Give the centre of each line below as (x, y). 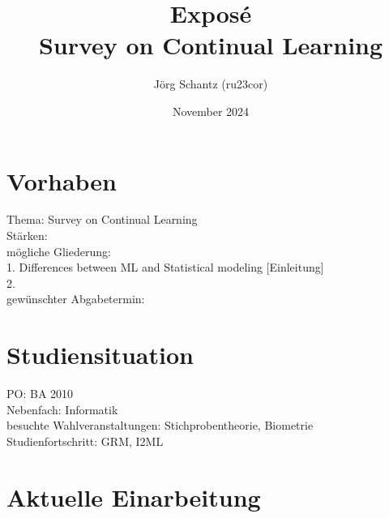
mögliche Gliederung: (59, 251)
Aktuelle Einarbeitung (134, 497)
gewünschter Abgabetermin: (76, 299)
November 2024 (211, 111)
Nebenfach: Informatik (62, 409)
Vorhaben (62, 180)
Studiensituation (100, 355)
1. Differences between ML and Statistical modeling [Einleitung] (165, 267)
